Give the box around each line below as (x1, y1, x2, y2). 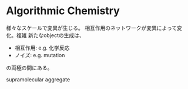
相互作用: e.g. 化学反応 (14, 44, 70, 51)
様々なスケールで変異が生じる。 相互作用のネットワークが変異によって (6, 24, 177, 31)
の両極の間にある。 (6, 64, 53, 71)
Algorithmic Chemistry (6, 4, 120, 18)
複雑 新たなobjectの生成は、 (16, 31, 85, 39)
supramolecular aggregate (6, 75, 70, 83)
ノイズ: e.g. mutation (14, 51, 65, 58)
